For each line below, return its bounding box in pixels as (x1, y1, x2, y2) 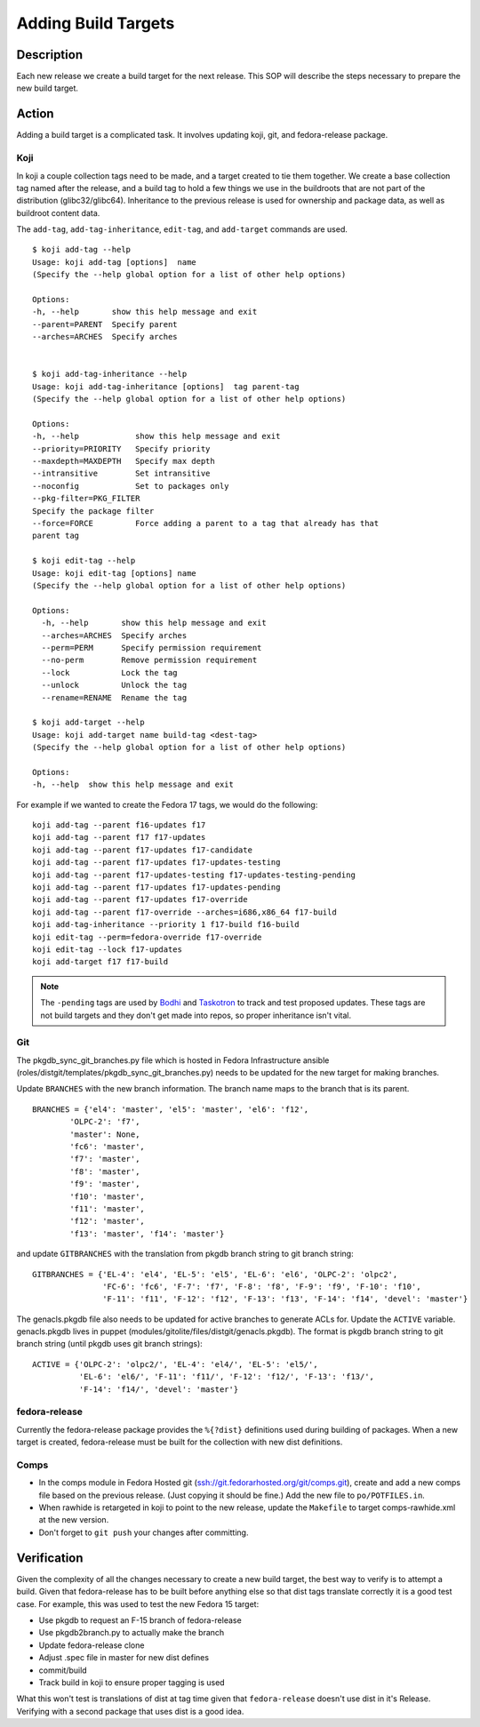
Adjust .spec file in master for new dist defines (38, 1652, 209, 1663)
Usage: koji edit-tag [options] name (32, 568, 197, 578)
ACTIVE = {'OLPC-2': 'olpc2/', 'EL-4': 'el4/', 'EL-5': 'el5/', (32, 1359, 319, 1369)
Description (16, 47, 84, 62)
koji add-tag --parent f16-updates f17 (32, 820, 206, 830)
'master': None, (69, 1129, 140, 1139)
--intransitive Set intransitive (32, 468, 211, 479)
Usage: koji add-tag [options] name (32, 257, 197, 267)
